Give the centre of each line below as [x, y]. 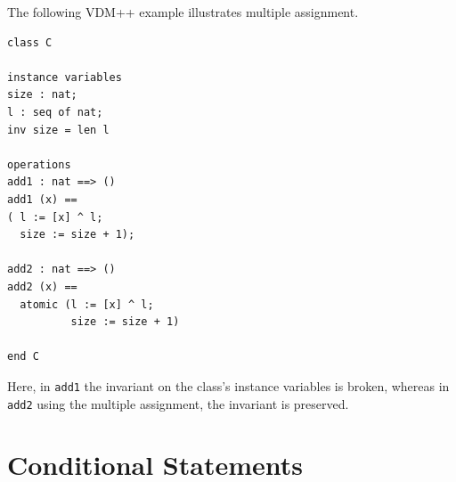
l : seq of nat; [55, 112]
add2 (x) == [42, 286]
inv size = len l [58, 130]
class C [30, 42]
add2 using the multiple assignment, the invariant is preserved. [178, 403]
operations [39, 164]
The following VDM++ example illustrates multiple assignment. [183, 12]
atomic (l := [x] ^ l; [87, 304]
